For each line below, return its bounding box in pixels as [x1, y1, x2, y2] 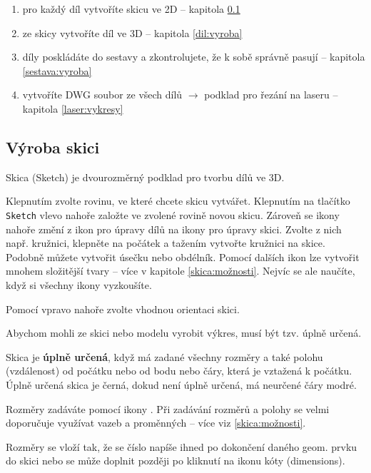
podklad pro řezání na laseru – [204, 87, 338, 102]
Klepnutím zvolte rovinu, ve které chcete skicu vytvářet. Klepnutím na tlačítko [6, 193, 350, 208]
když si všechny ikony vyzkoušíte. [6, 277, 152, 292]
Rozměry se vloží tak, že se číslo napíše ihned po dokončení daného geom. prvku [6, 439, 357, 454]
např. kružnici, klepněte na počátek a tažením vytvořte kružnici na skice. [6, 235, 325, 250]
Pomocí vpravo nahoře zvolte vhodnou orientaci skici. [6, 301, 240, 316]
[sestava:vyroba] [22, 63, 92, 78]
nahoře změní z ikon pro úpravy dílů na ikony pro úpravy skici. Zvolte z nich [6, 221, 342, 236]
